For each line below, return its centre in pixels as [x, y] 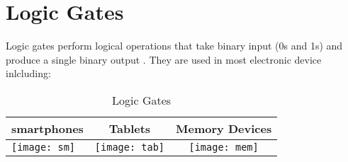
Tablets [130, 128]
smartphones [47, 128]
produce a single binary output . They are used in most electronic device [164, 59]
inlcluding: [28, 73]
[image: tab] [130, 147]
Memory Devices [224, 128]
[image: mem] [224, 147]
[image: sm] [44, 147]
